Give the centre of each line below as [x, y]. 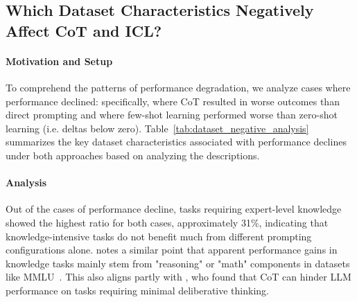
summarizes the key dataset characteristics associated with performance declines [176, 142]
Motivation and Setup [59, 61]
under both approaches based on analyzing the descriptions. [133, 155]
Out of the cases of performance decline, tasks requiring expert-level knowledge [174, 209]
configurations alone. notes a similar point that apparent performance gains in [172, 250]
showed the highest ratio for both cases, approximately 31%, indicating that [167, 222]
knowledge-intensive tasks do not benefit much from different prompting [159, 236]
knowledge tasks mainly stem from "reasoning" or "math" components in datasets [178, 263]
